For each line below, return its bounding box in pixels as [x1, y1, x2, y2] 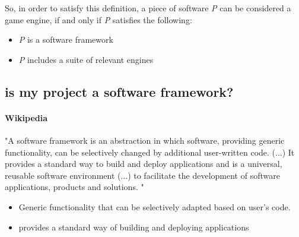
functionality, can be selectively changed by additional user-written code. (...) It [5, 146, 295, 158]
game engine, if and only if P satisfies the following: [5, 13, 192, 26]
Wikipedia [5, 111, 48, 124]
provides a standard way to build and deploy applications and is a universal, [5, 157, 282, 170]
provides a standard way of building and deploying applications [18, 220, 249, 233]
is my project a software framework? [5, 82, 234, 100]
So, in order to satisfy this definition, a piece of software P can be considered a [5, 2, 291, 14]
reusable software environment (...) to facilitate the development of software [5, 169, 280, 181]
